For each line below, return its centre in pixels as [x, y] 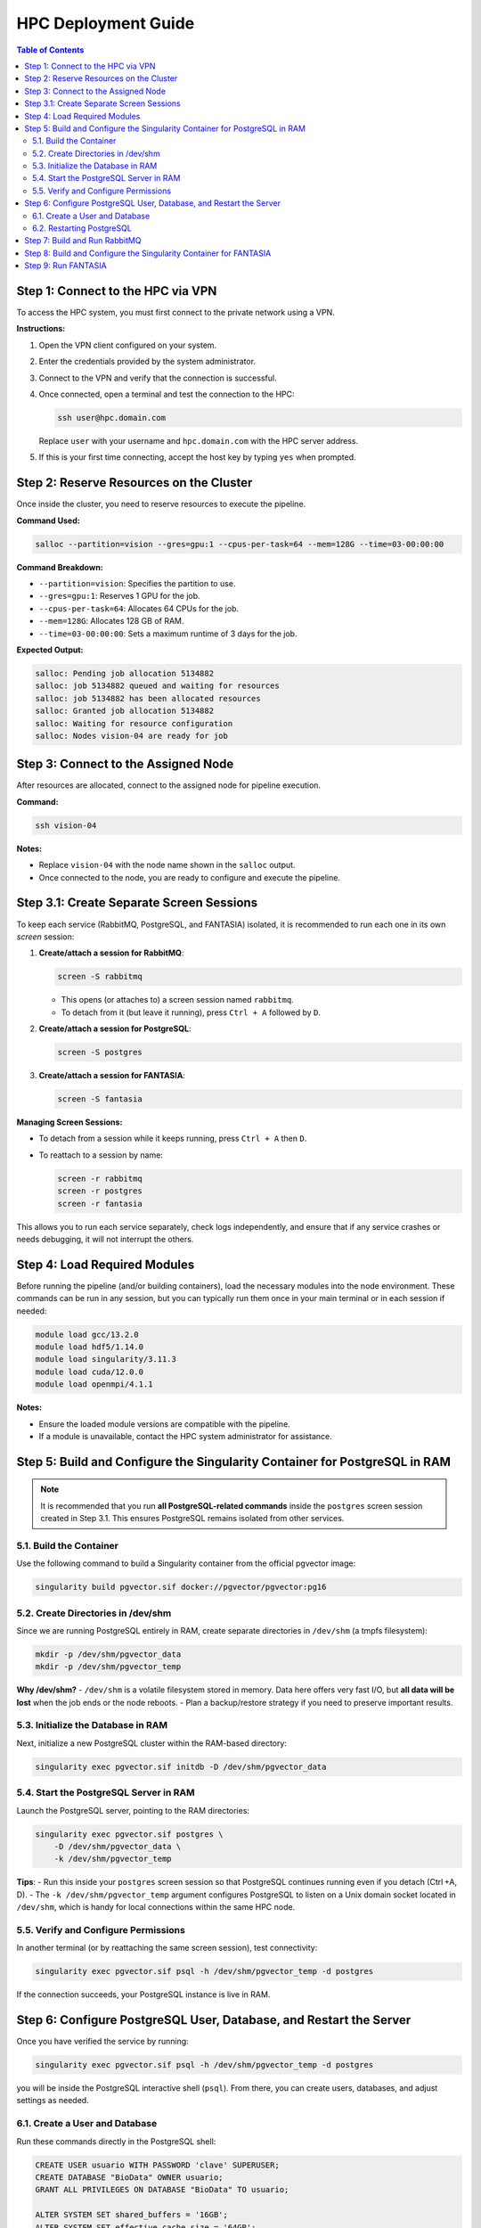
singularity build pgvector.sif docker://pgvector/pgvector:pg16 [181, 1587]
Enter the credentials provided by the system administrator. [147, 362]
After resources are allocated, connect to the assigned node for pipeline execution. [168, 785]
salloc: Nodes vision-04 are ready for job [132, 736]
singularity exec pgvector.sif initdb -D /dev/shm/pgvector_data [181, 1766]
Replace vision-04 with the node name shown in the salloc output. [167, 865]
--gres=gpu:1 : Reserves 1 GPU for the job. [119, 596]
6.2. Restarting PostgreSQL [82, 228]
